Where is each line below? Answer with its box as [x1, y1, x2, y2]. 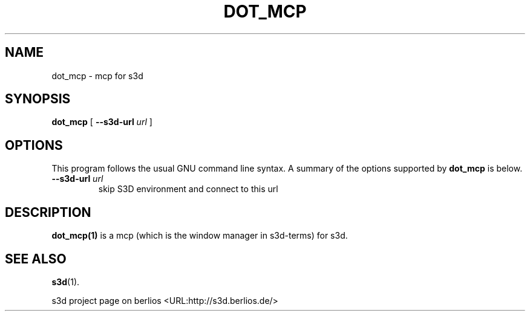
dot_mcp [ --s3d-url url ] [51, 117, 152, 127]
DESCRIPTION [5, 204, 91, 220]
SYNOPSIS [5, 91, 71, 107]
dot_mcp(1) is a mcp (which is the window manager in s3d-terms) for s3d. [51, 230, 348, 241]
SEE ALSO [5, 251, 67, 266]
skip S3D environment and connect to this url [98, 184, 278, 195]
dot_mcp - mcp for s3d [51, 70, 143, 81]
